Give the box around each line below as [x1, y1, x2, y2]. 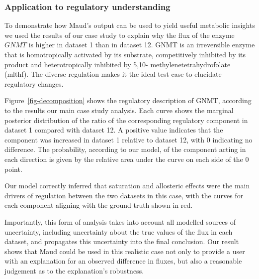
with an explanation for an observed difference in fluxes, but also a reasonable [4, 256, 242, 266]
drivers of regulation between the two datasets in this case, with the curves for [4, 190, 244, 200]
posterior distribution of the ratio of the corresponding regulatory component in [4, 115, 248, 125]
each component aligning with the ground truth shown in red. [4, 200, 193, 210]
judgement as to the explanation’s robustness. [4, 265, 144, 276]
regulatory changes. [4, 78, 64, 89]
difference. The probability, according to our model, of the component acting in [4, 144, 246, 154]
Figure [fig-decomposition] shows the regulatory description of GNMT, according [4, 95, 252, 106]
